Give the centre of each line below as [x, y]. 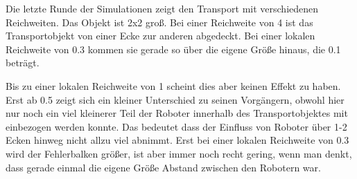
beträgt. [23, 63]
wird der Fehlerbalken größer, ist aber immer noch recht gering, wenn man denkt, [179, 153]
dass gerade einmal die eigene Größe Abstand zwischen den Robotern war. [163, 167]
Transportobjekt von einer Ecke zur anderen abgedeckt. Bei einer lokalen [160, 36]
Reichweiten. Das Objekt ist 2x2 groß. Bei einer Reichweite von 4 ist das [159, 22]
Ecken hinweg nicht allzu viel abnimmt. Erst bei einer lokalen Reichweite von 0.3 [177, 140]
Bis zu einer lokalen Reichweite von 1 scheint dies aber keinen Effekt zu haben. [173, 85]
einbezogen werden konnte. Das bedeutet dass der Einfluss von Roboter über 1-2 [176, 126]
